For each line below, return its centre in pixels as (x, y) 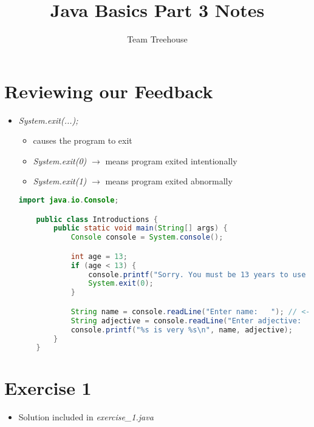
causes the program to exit (83, 140)
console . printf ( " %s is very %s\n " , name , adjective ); (182, 330)
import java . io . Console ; (69, 200)
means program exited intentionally (171, 160)
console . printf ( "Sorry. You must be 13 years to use (197, 274)
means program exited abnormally (169, 181)
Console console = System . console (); (147, 237)
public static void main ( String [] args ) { (141, 228)
